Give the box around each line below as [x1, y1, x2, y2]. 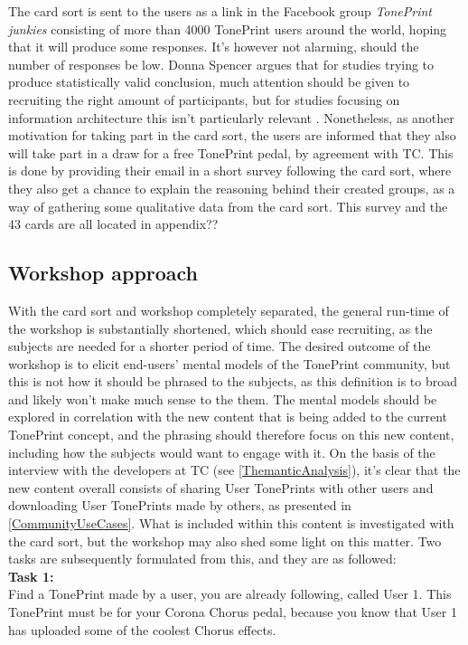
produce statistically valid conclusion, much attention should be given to [8, 72, 410, 91]
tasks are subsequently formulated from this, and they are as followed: [8, 549, 397, 568]
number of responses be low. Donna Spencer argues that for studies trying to [8, 54, 435, 73]
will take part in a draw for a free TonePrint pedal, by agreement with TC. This [8, 143, 454, 162]
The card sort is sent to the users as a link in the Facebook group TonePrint [8, 2, 433, 20]
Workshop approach [8, 259, 199, 287]
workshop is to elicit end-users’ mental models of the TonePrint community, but [8, 354, 451, 373]
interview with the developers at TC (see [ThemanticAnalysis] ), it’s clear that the [8, 460, 461, 479]
